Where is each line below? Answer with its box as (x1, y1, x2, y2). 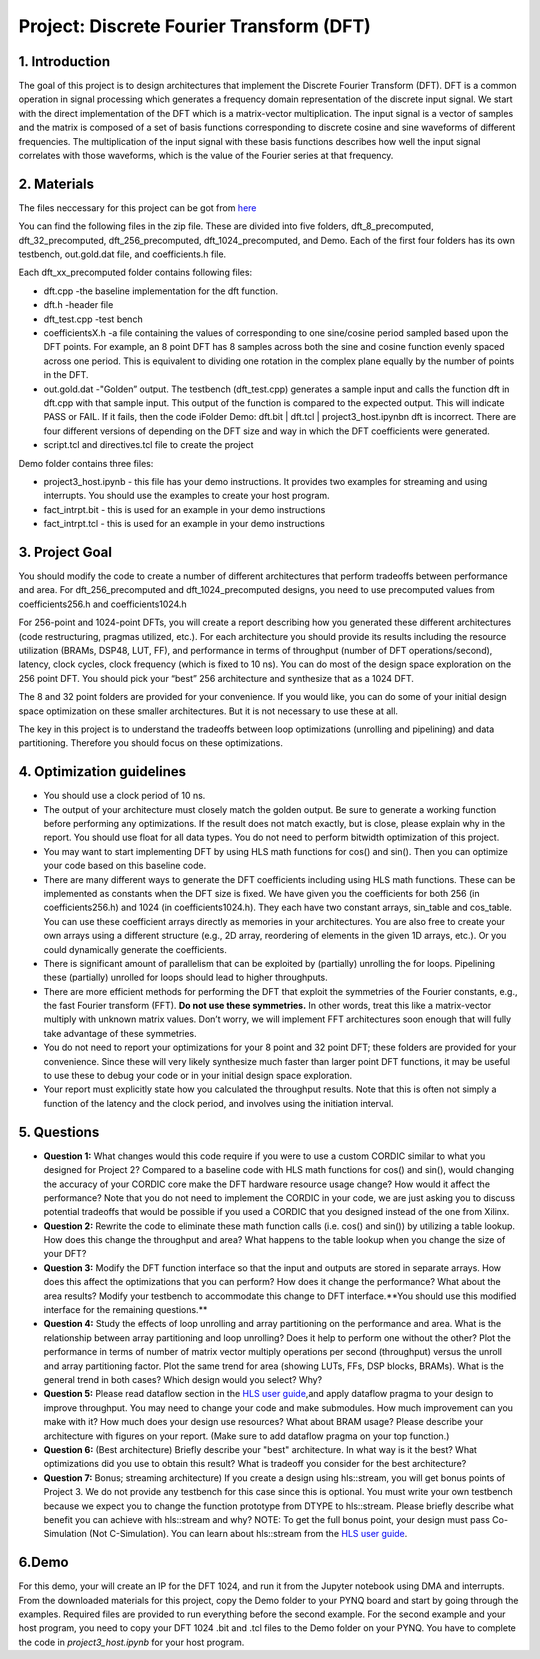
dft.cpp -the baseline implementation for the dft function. (43, 285, 279, 297)
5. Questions (18, 1123, 100, 1140)
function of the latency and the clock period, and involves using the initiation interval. (43, 1097, 394, 1109)
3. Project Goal (18, 543, 112, 560)
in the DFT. (43, 369, 89, 381)
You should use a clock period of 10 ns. (43, 790, 206, 802)
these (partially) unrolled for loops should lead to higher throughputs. (43, 971, 329, 984)
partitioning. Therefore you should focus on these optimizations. (18, 737, 284, 749)
